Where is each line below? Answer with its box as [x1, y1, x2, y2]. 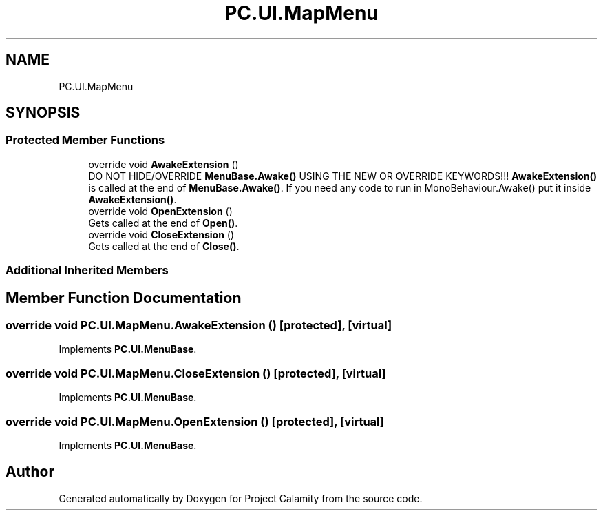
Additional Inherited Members [6, 263, 169, 278]
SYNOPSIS [6, 104, 81, 122]
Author [6, 463, 54, 481]
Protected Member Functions [6, 133, 165, 147]
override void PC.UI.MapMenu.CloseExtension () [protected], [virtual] [6, 366, 386, 380]
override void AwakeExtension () [88, 158, 239, 170]
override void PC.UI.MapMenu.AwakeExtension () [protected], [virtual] [6, 318, 392, 333]
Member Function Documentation [6, 289, 242, 307]
